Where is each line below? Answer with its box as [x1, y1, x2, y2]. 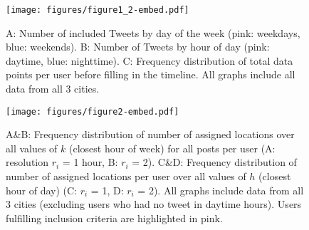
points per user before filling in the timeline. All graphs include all [6, 67, 295, 82]
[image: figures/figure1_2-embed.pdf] [6, 5, 189, 15]
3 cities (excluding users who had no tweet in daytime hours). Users [6, 197, 302, 211]
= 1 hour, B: [62, 155, 118, 169]
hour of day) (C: [6, 182, 78, 197]
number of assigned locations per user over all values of [6, 169, 246, 184]
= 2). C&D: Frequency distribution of [132, 155, 297, 169]
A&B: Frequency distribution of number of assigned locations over [6, 127, 295, 142]
